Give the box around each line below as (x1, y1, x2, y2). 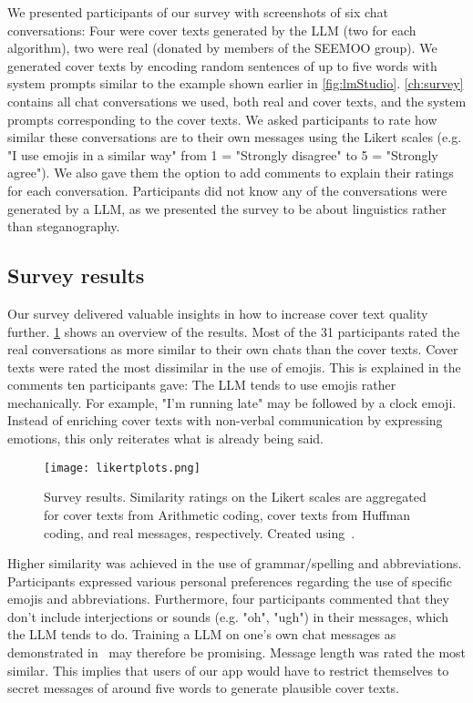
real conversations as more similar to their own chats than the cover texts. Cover (7, 340, 458, 359)
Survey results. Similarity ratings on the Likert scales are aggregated (44, 487, 427, 506)
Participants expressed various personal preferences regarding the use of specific (7, 571, 452, 590)
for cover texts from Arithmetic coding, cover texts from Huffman (44, 504, 411, 524)
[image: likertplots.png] (44, 461, 201, 474)
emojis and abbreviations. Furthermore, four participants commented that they (7, 589, 449, 608)
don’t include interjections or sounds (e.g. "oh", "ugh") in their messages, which (7, 606, 448, 626)
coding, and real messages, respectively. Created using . (44, 523, 355, 542)
